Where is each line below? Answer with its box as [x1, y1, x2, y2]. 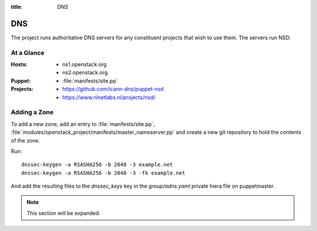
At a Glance [11, 49, 45, 57]
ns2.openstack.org [62, 69, 108, 76]
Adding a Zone [11, 108, 54, 117]
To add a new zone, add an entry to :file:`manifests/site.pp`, [11, 120, 155, 127]
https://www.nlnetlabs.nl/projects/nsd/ [62, 94, 156, 101]
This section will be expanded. [26, 209, 101, 216]
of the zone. [11, 137, 41, 144]
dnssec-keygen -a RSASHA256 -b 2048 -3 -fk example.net [21, 169, 186, 176]
